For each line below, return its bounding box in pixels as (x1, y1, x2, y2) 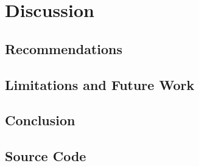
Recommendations (5, 39, 122, 58)
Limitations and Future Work (5, 75, 195, 94)
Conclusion (5, 111, 75, 130)
